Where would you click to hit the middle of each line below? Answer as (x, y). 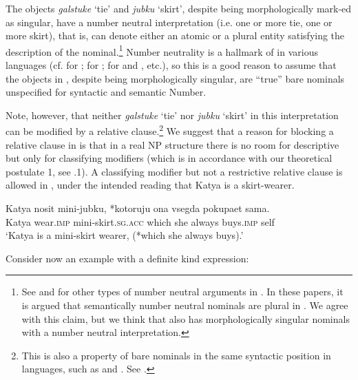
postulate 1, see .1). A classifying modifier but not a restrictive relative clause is (174, 171)
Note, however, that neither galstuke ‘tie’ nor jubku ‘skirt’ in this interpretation (172, 115)
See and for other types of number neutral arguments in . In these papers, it (182, 292)
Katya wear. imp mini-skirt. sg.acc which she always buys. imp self (140, 221)
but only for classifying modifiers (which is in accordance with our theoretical (169, 158)
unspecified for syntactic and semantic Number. (106, 92)
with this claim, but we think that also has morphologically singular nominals (186, 318)
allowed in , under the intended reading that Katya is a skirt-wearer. (150, 185)
